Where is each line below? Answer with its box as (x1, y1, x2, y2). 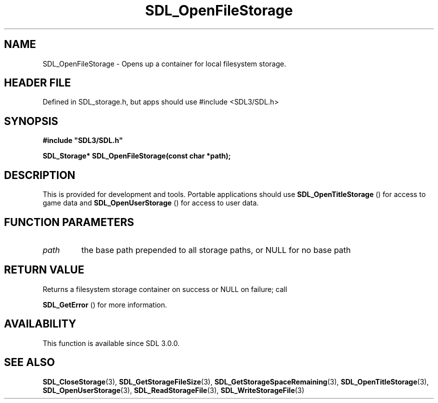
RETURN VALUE (4, 263, 84, 276)
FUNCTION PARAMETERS (4, 215, 134, 228)
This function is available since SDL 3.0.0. (42, 338, 180, 347)
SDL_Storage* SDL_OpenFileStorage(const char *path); (42, 151, 231, 160)
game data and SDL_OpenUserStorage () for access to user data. (42, 198, 259, 207)
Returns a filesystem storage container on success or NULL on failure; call (42, 284, 287, 293)
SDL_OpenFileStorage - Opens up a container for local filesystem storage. (42, 59, 286, 68)
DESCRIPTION (4, 168, 75, 181)
